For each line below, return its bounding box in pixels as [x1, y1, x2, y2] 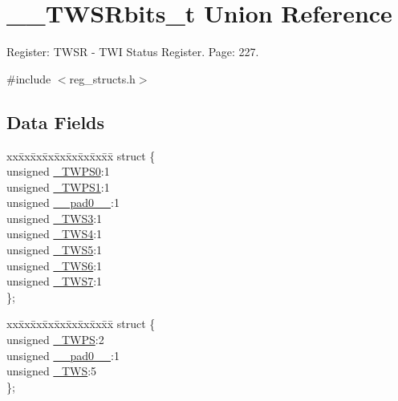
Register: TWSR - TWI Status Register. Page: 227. [6, 43, 259, 60]
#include [6, 70, 51, 87]
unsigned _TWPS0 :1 [6, 163, 110, 180]
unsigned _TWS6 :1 [6, 257, 103, 273]
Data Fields [6, 109, 105, 134]
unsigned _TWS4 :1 [6, 225, 103, 242]
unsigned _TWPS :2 [6, 331, 104, 348]
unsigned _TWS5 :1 [6, 241, 103, 258]
